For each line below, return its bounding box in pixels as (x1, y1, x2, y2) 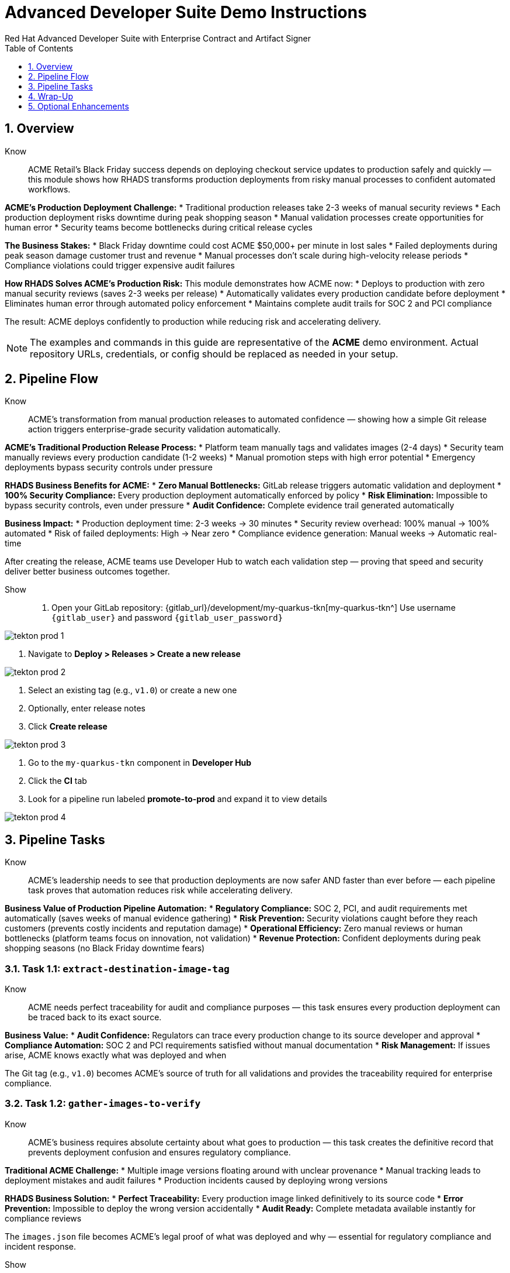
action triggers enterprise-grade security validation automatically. (28, 424, 280, 435)
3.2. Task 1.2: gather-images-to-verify (5, 1097, 201, 1110)
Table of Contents (5, 43, 74, 53)
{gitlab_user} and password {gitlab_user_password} (51, 613, 283, 623)
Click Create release (28, 721, 107, 732)
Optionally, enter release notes (28, 703, 145, 714)
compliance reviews (5, 1213, 82, 1223)
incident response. (5, 1241, 76, 1251)
